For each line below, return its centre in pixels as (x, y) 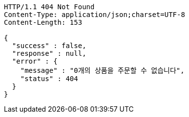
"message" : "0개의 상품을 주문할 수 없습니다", (102, 70)
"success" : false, (49, 46)
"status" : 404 (49, 79)
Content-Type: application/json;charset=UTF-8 (94, 15)
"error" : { (35, 61)
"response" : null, (49, 53)
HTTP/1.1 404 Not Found (49, 7)
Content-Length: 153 (43, 22)
